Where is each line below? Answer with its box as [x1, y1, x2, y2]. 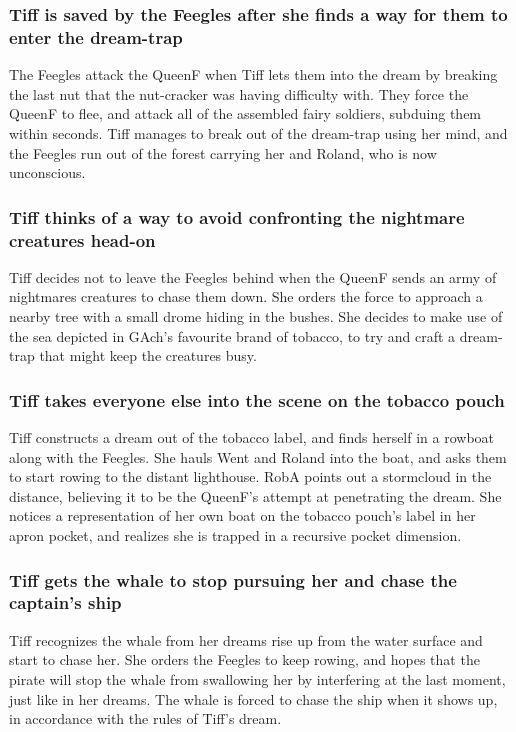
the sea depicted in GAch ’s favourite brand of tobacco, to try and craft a [9, 325, 456, 346]
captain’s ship [9, 590, 122, 615]
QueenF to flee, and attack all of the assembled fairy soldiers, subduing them [9, 103, 482, 124]
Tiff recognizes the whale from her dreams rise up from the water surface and [9, 629, 483, 650]
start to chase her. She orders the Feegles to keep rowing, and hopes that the [9, 649, 480, 670]
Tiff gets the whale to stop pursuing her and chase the [9, 567, 457, 592]
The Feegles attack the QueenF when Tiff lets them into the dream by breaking [9, 64, 498, 85]
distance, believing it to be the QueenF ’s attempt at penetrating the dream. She [9, 485, 502, 506]
